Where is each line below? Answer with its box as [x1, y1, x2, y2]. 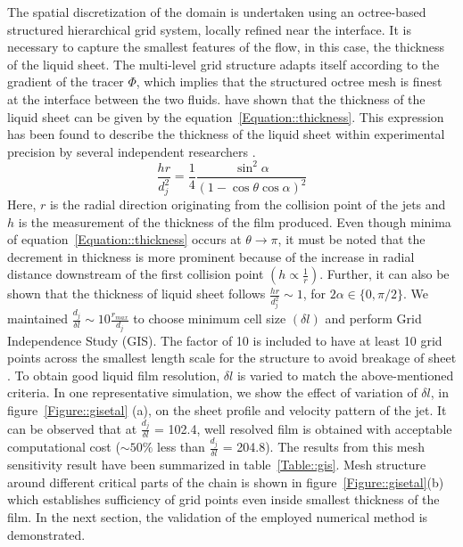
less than [157, 437, 205, 456]
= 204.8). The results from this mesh [222, 437, 426, 456]
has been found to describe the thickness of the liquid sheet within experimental [7, 125, 445, 143]
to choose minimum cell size [133, 309, 286, 328]
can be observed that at [7, 419, 137, 437]
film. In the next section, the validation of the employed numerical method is [7, 507, 428, 526]
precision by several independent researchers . [7, 142, 256, 160]
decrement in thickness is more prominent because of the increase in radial [7, 247, 415, 265]
